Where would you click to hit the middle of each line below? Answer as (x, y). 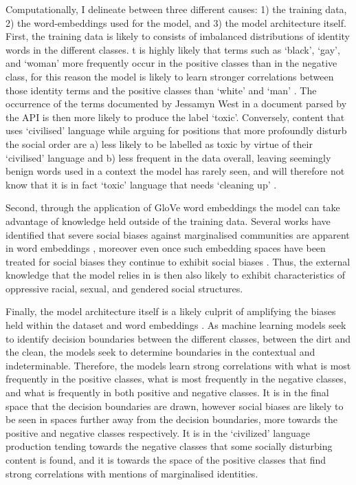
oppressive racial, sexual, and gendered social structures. (124, 288)
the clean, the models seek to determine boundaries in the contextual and (160, 352)
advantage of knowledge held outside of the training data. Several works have (168, 220)
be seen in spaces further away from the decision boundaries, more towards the (171, 419)
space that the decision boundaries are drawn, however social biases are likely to (175, 406)
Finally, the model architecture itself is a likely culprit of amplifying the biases (171, 311)
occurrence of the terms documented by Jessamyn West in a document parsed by (176, 104)
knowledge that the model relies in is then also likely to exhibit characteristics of (175, 275)
